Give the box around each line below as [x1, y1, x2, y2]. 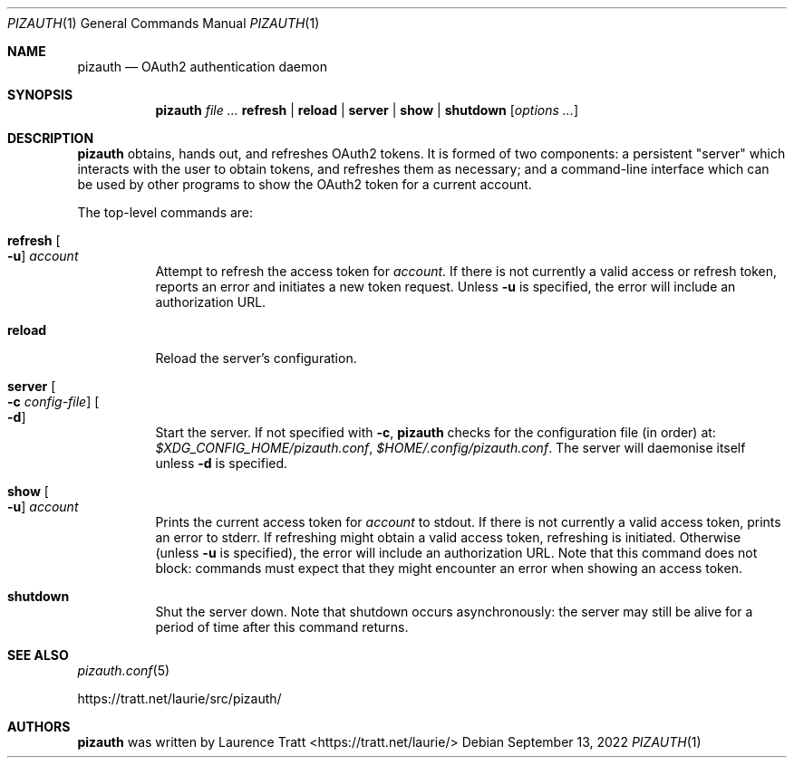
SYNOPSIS [7, 87, 73, 102]
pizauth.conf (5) [77, 663, 170, 678]
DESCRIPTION [7, 130, 94, 146]
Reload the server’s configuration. [155, 350, 357, 366]
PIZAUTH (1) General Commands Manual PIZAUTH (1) [7, 15, 320, 31]
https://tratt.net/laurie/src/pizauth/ [77, 691, 282, 706]
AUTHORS [7, 719, 71, 734]
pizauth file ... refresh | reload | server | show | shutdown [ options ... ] [155, 102, 579, 118]
